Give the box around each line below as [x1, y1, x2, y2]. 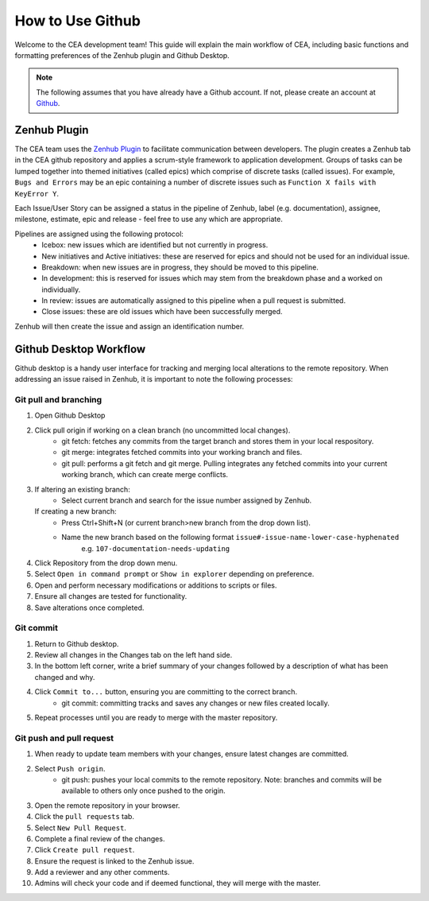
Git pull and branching [14, 394, 102, 405]
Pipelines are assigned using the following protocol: [14, 229, 184, 239]
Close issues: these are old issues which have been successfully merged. [41, 307, 283, 317]
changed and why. [34, 672, 95, 682]
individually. [41, 285, 81, 294]
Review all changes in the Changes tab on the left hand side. [34, 651, 233, 660]
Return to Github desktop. [34, 639, 119, 648]
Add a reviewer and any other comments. [34, 868, 170, 877]
